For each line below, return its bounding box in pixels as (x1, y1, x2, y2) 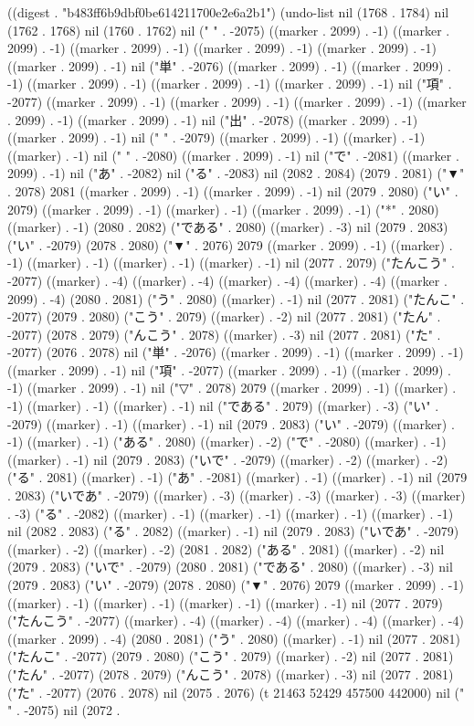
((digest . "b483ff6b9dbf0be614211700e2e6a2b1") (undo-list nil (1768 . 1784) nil (7, 3, 449, 21)
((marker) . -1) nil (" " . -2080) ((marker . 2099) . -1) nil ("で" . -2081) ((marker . (7, 145, 459, 164)
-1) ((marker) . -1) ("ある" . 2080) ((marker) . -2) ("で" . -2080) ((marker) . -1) (7, 432, 447, 451)
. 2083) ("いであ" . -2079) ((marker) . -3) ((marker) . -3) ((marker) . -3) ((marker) (7, 486, 466, 505)
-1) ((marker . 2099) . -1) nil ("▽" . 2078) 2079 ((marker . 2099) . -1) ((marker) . (7, 378, 457, 397)
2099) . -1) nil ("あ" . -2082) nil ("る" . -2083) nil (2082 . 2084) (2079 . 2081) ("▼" (7, 163, 465, 183)
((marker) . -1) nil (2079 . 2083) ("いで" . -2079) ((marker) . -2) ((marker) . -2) (7, 449, 448, 468)
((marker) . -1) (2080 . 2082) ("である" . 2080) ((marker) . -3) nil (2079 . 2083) (7, 217, 448, 237)
